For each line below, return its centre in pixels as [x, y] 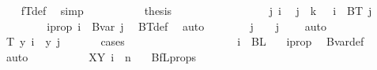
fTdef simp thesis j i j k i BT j [196, 10]
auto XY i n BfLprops [101, 56]
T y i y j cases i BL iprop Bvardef [185, 41]
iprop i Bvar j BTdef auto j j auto [187, 26]
